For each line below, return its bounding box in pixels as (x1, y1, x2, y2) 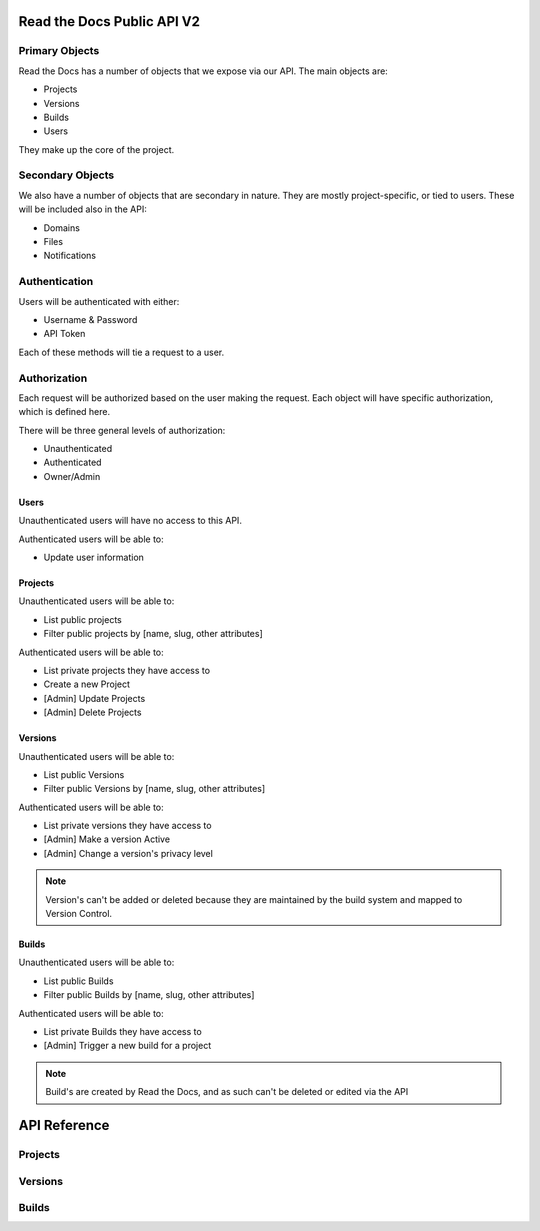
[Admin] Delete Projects (43, 706, 142, 719)
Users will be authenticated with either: (18, 295, 180, 307)
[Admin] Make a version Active (43, 833, 170, 845)
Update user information (43, 551, 145, 563)
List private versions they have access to (43, 820, 212, 832)
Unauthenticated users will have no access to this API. (18, 515, 242, 527)
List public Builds (43, 975, 114, 987)
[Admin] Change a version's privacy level (43, 847, 214, 859)
